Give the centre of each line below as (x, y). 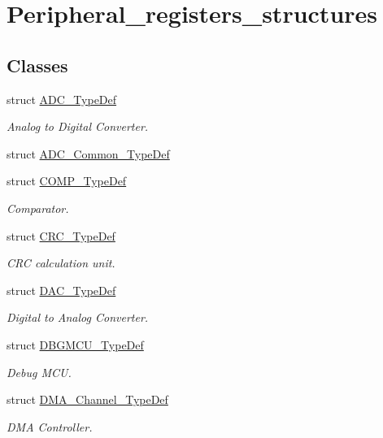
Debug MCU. (39, 372)
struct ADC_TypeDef (62, 99)
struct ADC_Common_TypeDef (88, 153)
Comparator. (38, 208)
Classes (37, 65)
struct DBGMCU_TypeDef (75, 344)
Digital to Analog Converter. (78, 317)
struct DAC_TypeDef (61, 290)
